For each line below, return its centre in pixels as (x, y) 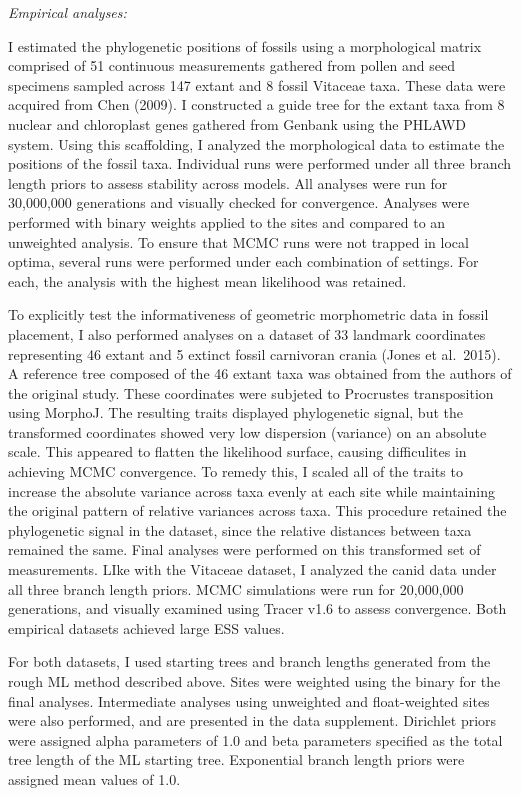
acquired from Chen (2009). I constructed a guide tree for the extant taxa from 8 (256, 104)
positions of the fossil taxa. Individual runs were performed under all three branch (260, 163)
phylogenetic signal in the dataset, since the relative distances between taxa (240, 529)
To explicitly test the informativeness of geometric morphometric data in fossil (248, 314)
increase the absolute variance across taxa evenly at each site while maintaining (251, 490)
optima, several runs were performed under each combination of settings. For (243, 261)
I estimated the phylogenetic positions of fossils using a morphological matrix (245, 45)
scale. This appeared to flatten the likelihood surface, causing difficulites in (237, 451)
